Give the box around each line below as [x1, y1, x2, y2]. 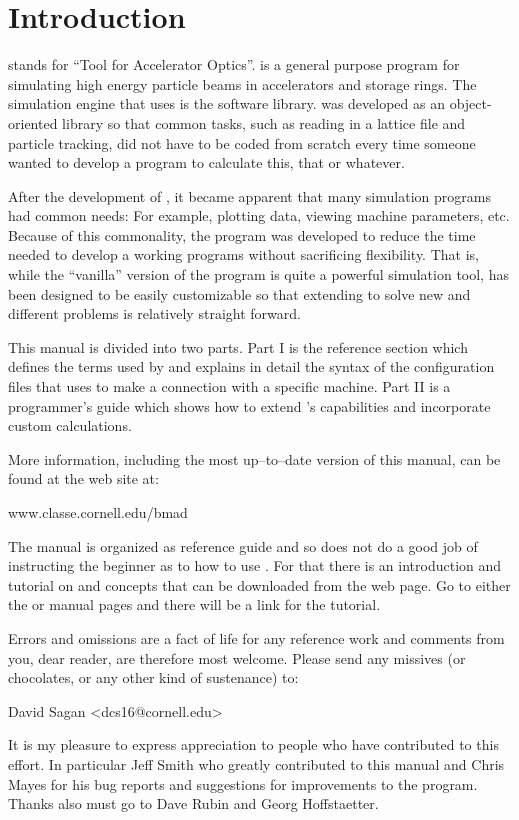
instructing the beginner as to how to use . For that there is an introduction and [8, 555, 502, 576]
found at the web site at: [8, 468, 159, 489]
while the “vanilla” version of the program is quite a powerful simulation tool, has [8, 264, 509, 285]
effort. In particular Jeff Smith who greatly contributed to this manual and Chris [8, 753, 505, 774]
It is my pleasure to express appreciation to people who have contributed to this [8, 734, 499, 755]
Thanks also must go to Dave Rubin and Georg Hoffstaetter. [8, 793, 379, 814]
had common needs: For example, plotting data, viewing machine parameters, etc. [8, 205, 510, 226]
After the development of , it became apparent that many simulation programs [8, 185, 491, 206]
